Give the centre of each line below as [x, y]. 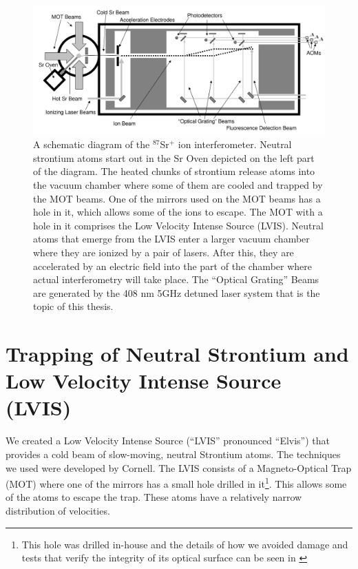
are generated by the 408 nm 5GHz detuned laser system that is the [177, 292]
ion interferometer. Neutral [235, 144]
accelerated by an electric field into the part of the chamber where [172, 266]
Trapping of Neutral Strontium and [177, 354]
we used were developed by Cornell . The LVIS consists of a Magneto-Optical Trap [179, 467]
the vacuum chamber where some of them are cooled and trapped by [178, 184]
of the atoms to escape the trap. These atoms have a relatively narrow [154, 497]
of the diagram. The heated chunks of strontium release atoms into [174, 171]
